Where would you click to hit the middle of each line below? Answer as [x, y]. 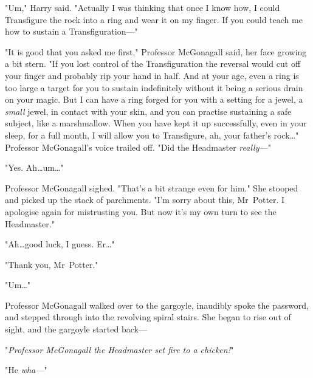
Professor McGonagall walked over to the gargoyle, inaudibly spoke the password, [157, 305]
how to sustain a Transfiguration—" [71, 31]
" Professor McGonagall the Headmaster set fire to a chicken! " [119, 349]
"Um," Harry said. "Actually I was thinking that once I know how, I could [143, 7]
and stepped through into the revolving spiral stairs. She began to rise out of [148, 317]
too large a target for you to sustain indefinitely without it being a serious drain [154, 87]
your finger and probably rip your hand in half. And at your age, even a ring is [152, 75]
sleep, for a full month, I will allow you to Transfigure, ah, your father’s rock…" [152, 135]
